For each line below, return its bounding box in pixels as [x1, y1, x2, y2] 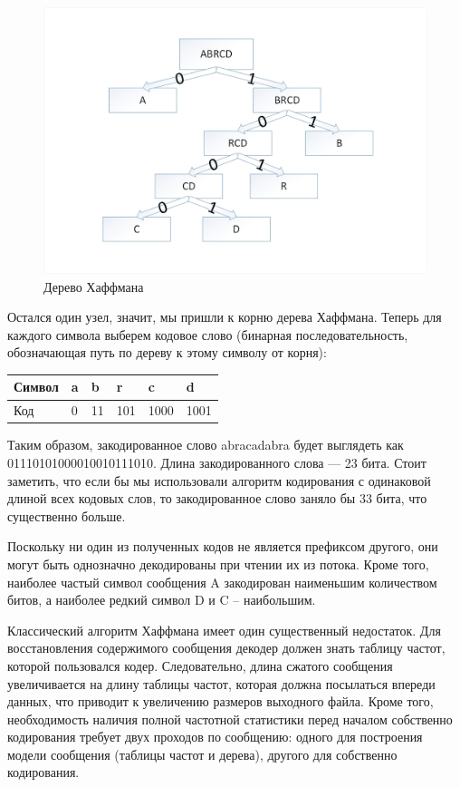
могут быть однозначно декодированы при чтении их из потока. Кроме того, [7, 554, 429, 573]
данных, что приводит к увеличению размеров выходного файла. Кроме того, [7, 692, 434, 711]
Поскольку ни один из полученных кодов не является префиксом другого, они [7, 537, 438, 556]
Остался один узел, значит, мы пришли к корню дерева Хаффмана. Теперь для [7, 307, 442, 326]
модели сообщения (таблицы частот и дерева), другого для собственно [7, 744, 398, 763]
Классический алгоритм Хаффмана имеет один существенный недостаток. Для [7, 620, 441, 639]
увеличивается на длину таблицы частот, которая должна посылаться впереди [7, 674, 436, 693]
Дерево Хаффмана [43, 277, 144, 296]
